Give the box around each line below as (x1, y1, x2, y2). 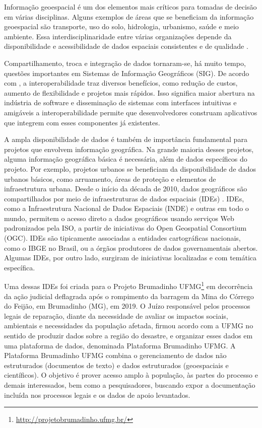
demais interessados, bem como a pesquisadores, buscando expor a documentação (4, 380, 255, 390)
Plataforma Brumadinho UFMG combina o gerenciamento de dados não (4, 350, 227, 361)
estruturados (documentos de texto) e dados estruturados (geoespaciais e (4, 360, 229, 370)
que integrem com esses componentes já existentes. (4, 117, 160, 127)
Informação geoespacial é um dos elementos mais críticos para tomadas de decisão (4, 2, 257, 12)
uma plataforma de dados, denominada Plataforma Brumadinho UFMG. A (4, 340, 236, 350)
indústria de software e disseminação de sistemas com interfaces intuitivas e (4, 97, 237, 108)
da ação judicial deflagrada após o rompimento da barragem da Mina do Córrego (4, 291, 254, 301)
